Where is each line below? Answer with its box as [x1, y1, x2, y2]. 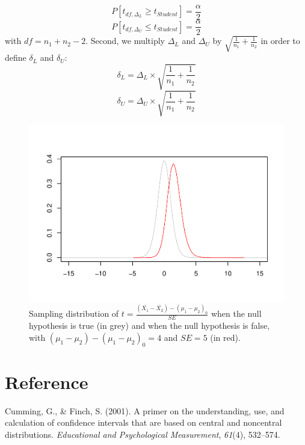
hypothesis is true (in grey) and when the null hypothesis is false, [29, 319, 270, 332]
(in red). [210, 331, 241, 343]
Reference [5, 369, 88, 394]
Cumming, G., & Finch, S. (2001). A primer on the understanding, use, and [5, 404, 285, 417]
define [5, 51, 26, 64]
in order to [260, 34, 300, 47]
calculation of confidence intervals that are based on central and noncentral [5, 416, 282, 429]
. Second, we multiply [85, 34, 165, 47]
